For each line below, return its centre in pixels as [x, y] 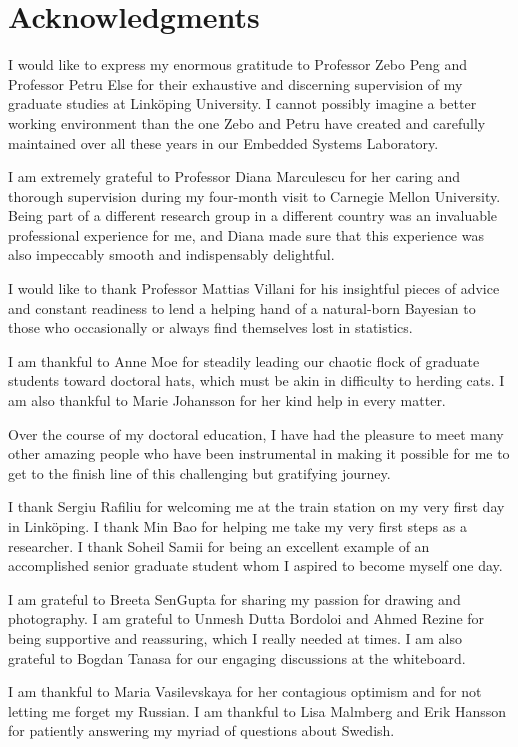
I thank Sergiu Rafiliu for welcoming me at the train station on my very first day [256, 506]
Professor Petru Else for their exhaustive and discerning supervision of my [235, 83]
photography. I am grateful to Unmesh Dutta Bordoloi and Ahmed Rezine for [246, 618]
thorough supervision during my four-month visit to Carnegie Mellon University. [254, 195]
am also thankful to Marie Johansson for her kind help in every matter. [227, 400]
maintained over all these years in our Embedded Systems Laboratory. [223, 142]
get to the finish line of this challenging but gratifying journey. [199, 472]
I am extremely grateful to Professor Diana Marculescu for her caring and [234, 176]
